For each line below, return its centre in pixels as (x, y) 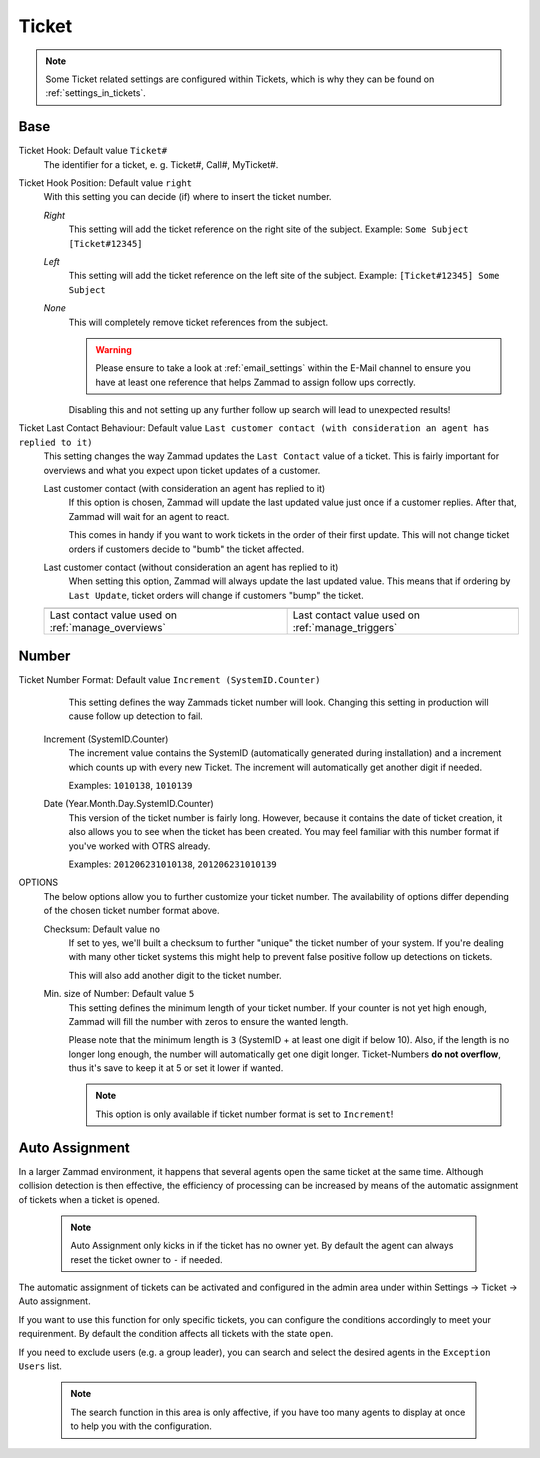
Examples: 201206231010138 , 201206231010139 (172, 864)
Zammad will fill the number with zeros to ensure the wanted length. (208, 1021)
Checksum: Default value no (102, 929)
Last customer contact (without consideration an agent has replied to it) (191, 567)
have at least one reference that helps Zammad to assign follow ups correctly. (256, 382)
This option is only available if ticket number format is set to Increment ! (244, 1114)
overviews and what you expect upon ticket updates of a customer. (182, 470)
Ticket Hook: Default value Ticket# (93, 151)
